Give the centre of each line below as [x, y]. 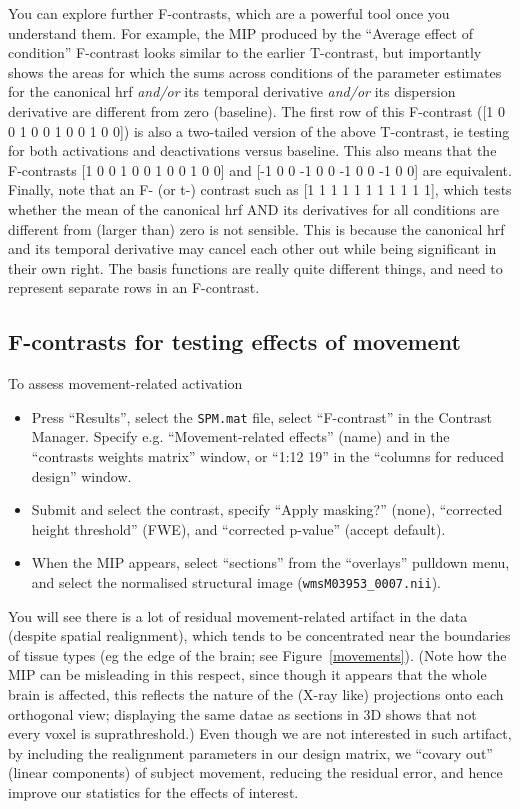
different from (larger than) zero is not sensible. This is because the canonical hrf [256, 228]
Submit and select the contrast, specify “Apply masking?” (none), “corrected [267, 509]
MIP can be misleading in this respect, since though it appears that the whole [247, 674]
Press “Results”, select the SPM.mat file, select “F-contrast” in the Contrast [261, 416]
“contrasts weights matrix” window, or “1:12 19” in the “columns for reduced [267, 455]
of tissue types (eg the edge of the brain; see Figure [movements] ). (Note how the [257, 654]
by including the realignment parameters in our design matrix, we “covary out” [250, 752]
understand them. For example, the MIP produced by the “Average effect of [240, 32]
